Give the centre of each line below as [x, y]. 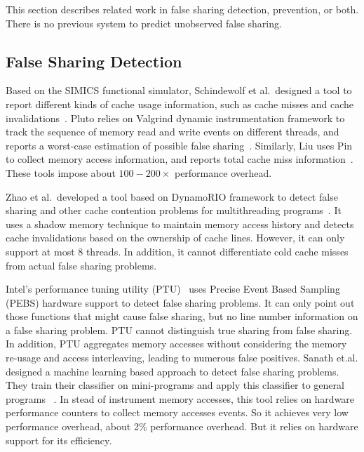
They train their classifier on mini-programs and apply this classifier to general [175, 385]
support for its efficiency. [59, 440]
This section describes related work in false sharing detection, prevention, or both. [182, 9]
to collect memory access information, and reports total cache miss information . [180, 159]
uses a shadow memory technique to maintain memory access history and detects [180, 224]
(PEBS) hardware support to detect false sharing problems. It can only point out [180, 302]
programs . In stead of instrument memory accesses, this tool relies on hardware [180, 398]
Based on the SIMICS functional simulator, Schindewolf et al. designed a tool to [179, 90]
